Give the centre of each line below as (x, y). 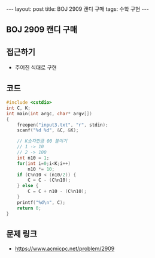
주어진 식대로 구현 (36, 68)
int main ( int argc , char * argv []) (49, 113)
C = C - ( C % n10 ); (49, 180)
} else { (28, 186)
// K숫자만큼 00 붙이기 (42, 141)
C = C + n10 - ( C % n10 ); (57, 191)
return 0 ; (29, 208)
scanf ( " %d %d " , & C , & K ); (48, 130)
